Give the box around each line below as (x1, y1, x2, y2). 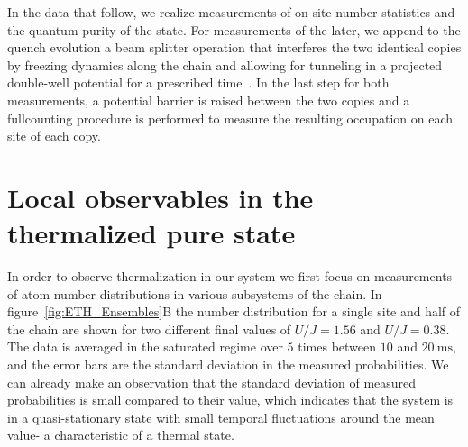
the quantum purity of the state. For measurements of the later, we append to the (7, 20, 461, 39)
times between (298, 337, 377, 356)
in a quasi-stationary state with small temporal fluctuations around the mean (7, 407, 435, 426)
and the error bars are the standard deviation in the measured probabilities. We (7, 355, 449, 374)
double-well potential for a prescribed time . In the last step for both (7, 73, 390, 92)
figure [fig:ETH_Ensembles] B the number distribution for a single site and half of (7, 302, 461, 321)
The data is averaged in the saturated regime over (7, 337, 283, 356)
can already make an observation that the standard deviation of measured (7, 372, 417, 391)
